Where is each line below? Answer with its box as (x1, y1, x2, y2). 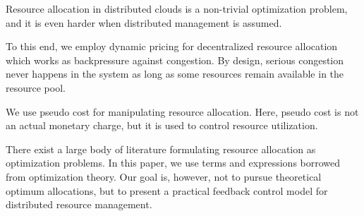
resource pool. (6, 80, 66, 95)
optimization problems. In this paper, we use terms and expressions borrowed (6, 155, 341, 170)
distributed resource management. (6, 197, 152, 212)
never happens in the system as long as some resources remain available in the (6, 66, 344, 81)
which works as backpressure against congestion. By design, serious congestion (6, 52, 344, 67)
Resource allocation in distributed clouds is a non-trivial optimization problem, (6, 1, 348, 16)
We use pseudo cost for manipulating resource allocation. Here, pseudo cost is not (6, 104, 359, 119)
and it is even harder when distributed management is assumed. (6, 15, 282, 30)
